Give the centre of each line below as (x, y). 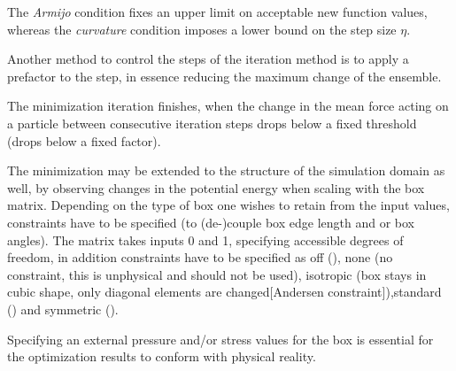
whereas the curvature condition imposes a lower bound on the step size (202, 29)
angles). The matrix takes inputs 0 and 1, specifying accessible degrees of (205, 240)
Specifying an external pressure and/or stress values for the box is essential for (220, 339)
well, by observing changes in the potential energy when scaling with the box (216, 187)
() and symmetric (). (63, 309)
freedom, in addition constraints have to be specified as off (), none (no (200, 257)
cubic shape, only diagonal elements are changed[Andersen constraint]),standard (224, 292)
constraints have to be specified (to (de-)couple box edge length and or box (211, 222)
